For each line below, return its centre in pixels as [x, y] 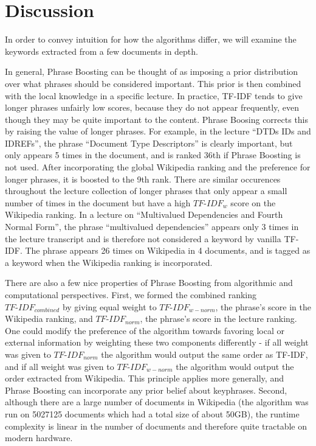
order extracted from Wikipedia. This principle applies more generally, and [144, 378]
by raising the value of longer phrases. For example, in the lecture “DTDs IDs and [158, 131]
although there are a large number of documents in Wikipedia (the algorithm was [157, 402]
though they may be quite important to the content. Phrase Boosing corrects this [157, 119]
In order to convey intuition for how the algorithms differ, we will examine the [151, 39]
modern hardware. [39, 438]
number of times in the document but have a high [98, 202]
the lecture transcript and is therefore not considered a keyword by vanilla [143, 238]
